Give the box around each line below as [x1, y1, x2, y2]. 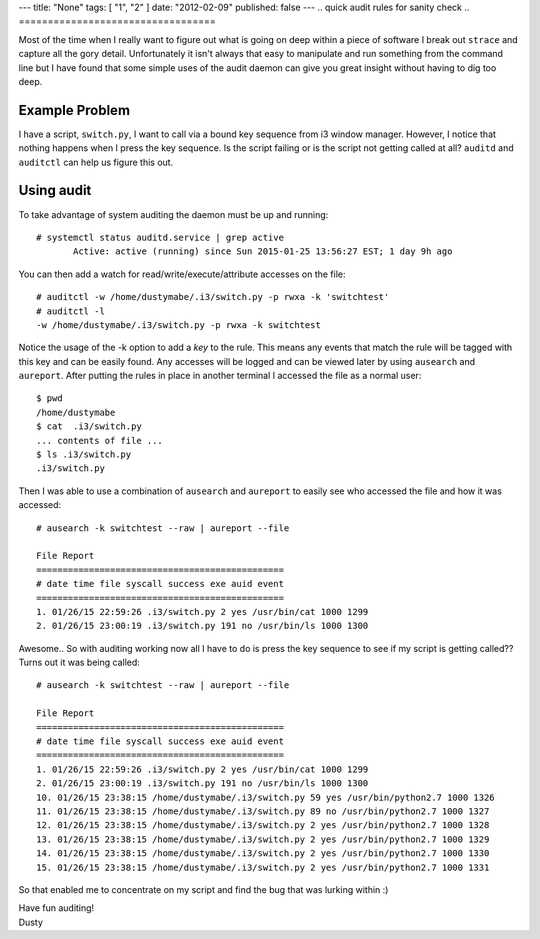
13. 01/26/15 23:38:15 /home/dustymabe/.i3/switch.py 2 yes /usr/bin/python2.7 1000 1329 [36, 833, 490, 845]
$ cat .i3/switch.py [36, 421, 142, 432]
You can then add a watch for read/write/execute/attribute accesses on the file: [18, 268, 346, 280]
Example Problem [18, 101, 130, 119]
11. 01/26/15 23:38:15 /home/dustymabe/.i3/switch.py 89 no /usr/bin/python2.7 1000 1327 [36, 806, 490, 817]
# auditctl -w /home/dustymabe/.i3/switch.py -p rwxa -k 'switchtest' [36, 291, 390, 303]
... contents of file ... [36, 435, 164, 446]
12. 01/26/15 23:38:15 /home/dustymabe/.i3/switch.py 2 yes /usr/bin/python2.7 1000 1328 [36, 820, 490, 831]
